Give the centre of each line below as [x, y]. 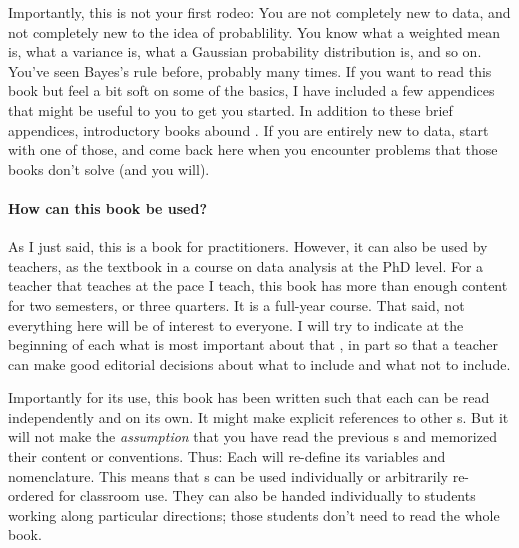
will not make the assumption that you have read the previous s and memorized [252, 436]
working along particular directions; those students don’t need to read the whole [254, 514]
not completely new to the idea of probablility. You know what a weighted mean [254, 31]
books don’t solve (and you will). [109, 168]
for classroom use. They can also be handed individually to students [267, 495]
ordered [31, 495]
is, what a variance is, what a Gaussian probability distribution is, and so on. [245, 51]
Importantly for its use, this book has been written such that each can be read [249, 397]
